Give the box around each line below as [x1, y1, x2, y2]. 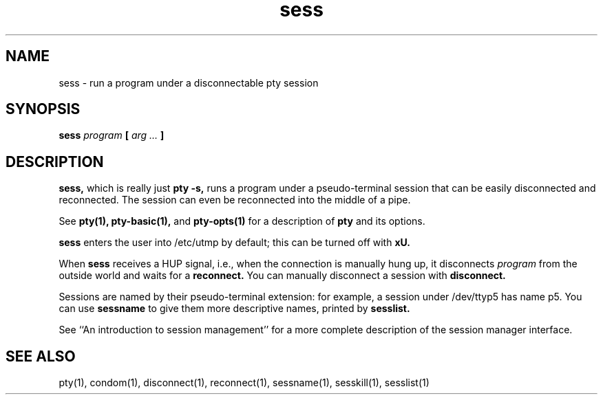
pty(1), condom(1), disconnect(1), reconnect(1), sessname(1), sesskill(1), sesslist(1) [59, 377, 430, 389]
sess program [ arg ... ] [59, 129, 165, 142]
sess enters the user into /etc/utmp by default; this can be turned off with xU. [59, 236, 410, 249]
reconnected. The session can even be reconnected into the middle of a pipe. [59, 194, 411, 206]
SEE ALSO [6, 347, 76, 365]
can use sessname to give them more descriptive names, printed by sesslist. [59, 302, 410, 315]
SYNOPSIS [6, 100, 81, 118]
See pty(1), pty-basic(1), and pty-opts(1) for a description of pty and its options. [59, 215, 425, 227]
